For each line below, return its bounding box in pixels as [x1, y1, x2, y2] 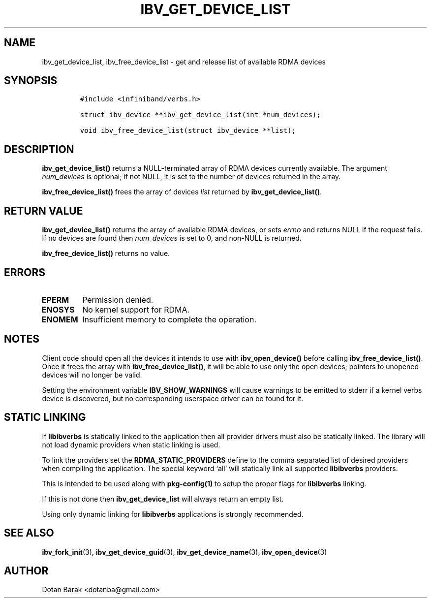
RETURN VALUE [4, 204, 83, 217]
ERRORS [4, 266, 46, 279]
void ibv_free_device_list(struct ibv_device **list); [80, 127, 296, 135]
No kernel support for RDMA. [82, 304, 190, 315]
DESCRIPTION [4, 143, 74, 156]
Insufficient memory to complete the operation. [82, 314, 256, 324]
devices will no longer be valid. [42, 370, 142, 379]
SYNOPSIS [4, 74, 58, 87]
